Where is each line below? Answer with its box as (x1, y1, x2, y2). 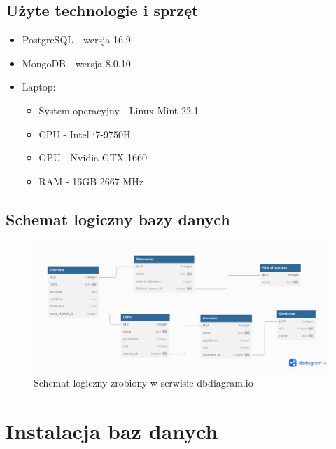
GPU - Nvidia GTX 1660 (38, 150, 147, 165)
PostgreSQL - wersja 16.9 (22, 32, 131, 47)
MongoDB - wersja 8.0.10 (22, 55, 131, 70)
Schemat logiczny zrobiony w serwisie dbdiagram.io (34, 375, 253, 389)
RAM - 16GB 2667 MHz (38, 173, 144, 188)
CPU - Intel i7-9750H (38, 126, 131, 141)
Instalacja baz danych (6, 416, 218, 445)
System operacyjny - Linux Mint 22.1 (38, 102, 199, 117)
